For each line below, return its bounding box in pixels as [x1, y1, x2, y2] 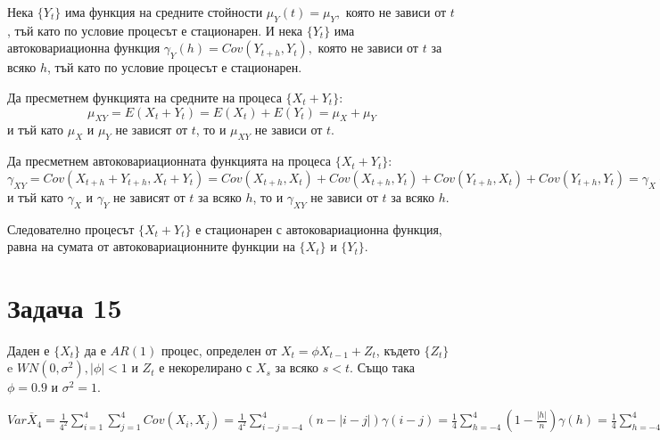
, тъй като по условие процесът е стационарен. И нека [7, 20, 303, 39]
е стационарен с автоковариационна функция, [195, 219, 442, 238]
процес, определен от [161, 340, 277, 359]
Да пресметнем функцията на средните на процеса [7, 87, 282, 106]
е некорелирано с [159, 358, 252, 377]
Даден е [7, 340, 50, 359]
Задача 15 [7, 289, 122, 325]
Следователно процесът [7, 219, 135, 238]
